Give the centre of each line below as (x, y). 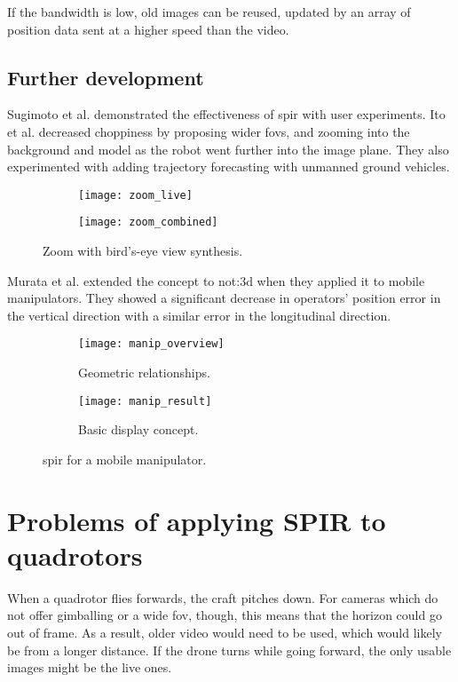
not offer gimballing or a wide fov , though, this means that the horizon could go (225, 615)
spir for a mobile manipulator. (125, 459)
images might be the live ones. (90, 667)
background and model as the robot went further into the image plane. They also (228, 149)
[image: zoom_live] (135, 195)
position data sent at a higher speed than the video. (148, 29)
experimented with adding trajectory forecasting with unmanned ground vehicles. (229, 167)
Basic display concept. (138, 429)
